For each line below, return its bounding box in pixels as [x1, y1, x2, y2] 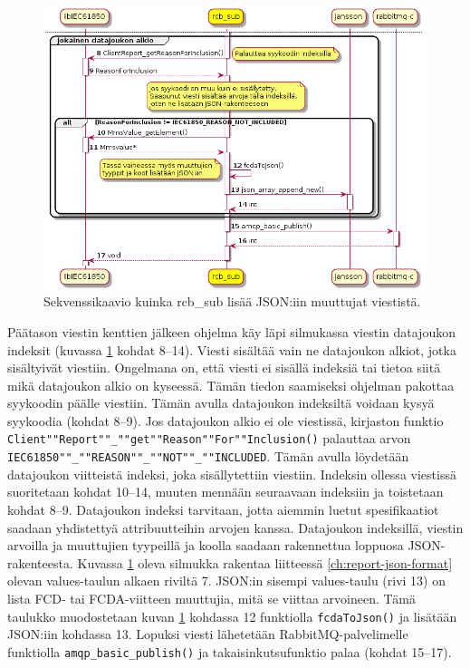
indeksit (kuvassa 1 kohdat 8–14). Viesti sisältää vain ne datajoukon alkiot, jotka [7, 340, 456, 359]
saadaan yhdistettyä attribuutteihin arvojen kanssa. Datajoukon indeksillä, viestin [7, 518, 464, 537]
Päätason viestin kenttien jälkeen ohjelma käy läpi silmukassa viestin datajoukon [7, 322, 456, 341]
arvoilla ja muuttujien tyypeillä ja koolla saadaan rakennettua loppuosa [7, 536, 404, 555]
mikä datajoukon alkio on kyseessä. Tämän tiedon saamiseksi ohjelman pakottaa [7, 375, 455, 394]
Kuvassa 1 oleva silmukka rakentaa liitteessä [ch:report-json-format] [77, 553, 453, 572]
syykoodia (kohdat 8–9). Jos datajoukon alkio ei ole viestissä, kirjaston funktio [7, 411, 444, 430]
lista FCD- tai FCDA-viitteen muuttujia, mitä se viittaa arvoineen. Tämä [7, 588, 416, 607]
